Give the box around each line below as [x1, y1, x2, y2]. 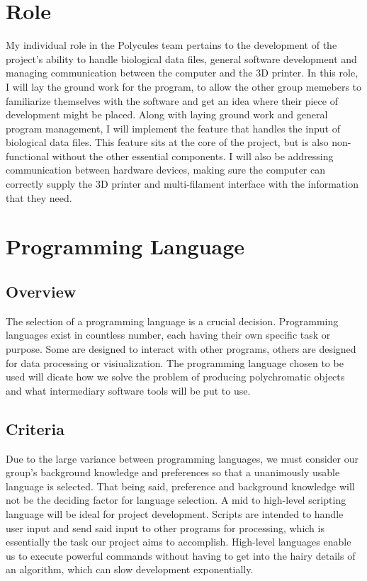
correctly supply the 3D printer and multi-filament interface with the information [6, 176, 358, 191]
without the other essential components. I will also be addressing [52, 148, 334, 163]
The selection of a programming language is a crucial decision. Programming [6, 313, 339, 328]
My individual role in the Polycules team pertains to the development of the [6, 38, 337, 52]
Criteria [6, 417, 64, 439]
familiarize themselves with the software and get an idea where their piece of [6, 93, 338, 108]
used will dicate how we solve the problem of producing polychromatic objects [6, 369, 345, 384]
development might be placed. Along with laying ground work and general [6, 107, 328, 122]
